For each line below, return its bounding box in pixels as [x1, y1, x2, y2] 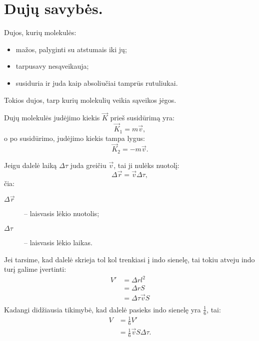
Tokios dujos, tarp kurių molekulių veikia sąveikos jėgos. [4, 94, 176, 105]
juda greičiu [70, 159, 106, 170]
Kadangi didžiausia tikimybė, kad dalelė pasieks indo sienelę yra [4, 304, 201, 314]
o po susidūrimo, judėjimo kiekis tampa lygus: [4, 132, 145, 143]
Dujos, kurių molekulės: [4, 27, 76, 38]
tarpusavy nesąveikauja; [15, 61, 89, 71]
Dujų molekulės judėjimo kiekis [4, 112, 100, 123]
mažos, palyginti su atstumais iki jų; [15, 44, 127, 54]
